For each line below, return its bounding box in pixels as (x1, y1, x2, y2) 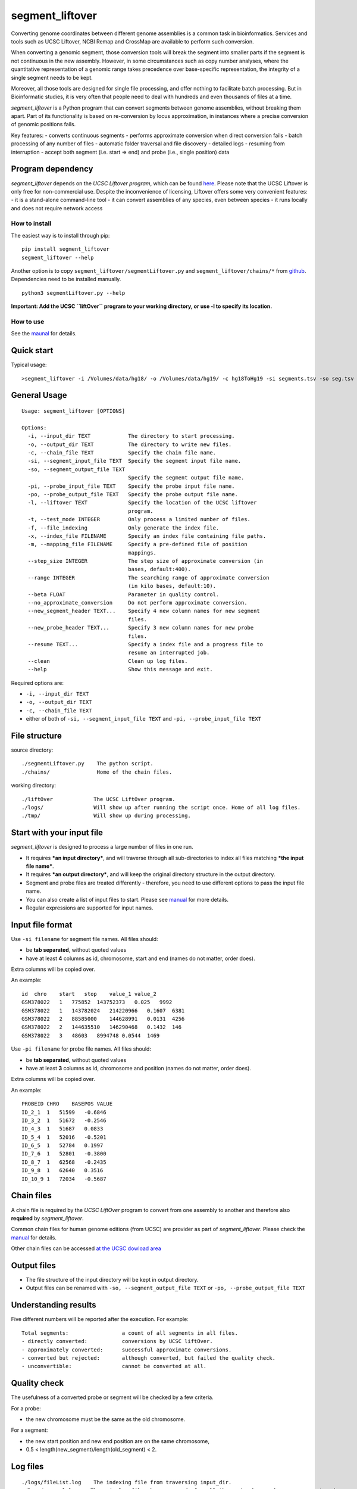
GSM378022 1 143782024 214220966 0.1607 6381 (21, 1007, 185, 1014)
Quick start (11, 345, 54, 356)
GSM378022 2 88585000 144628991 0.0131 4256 (21, 1015, 185, 1023)
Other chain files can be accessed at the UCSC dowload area (11, 1245, 162, 1252)
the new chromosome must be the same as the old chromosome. (26, 1415, 186, 1423)
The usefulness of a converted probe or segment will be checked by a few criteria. (11, 1394, 214, 1401)
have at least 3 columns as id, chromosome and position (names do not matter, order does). (26, 1064, 251, 1071)
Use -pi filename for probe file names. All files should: (11, 1045, 152, 1052)
